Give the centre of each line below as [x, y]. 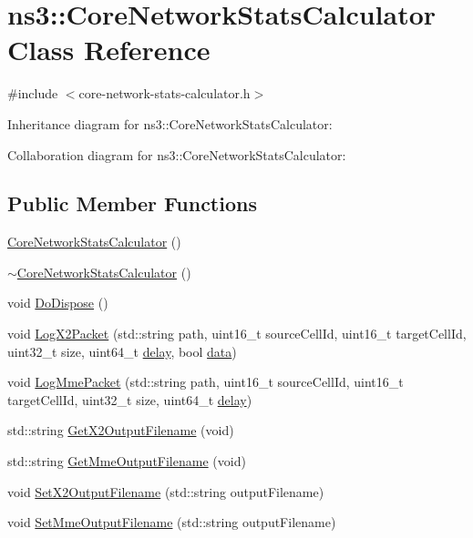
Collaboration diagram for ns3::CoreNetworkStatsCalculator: [177, 154]
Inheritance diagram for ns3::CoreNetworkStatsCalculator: [170, 123]
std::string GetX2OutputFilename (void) [121, 430]
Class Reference [109, 50]
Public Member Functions [132, 203]
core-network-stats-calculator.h [165, 93]
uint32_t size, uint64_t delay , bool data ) [122, 351]
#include [33, 93]
